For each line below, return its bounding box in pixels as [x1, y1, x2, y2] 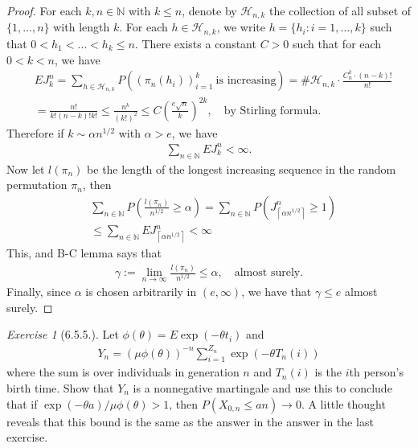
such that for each [292, 35, 382, 51]
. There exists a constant [134, 35, 256, 51]
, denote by [182, 2, 237, 18]
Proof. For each [6, 2, 82, 18]
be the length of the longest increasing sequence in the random [87, 160, 396, 177]
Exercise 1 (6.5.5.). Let [6, 326, 119, 343]
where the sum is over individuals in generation [6, 364, 240, 380]
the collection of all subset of [269, 2, 412, 18]
